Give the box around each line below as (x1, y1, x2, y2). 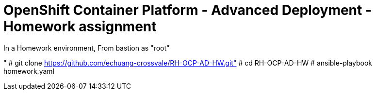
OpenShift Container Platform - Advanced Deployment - (3, 2, 372, 18)
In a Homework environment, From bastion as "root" (3, 43, 170, 52)
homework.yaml (3, 67, 54, 75)
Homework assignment (3, 18, 157, 35)
